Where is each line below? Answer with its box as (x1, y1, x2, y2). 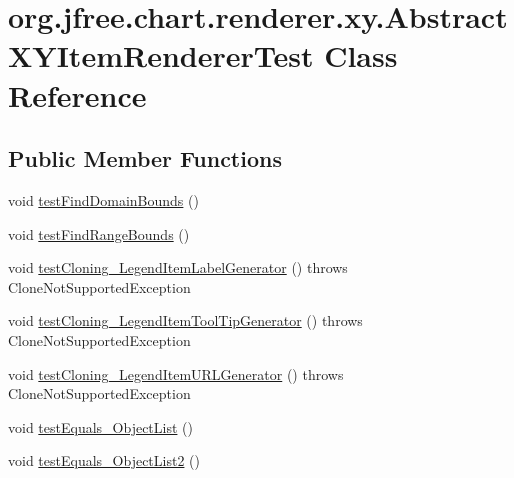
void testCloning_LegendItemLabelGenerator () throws (8, 257, 348, 278)
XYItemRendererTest (8, 35, 314, 76)
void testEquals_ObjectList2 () (8, 450, 200, 471)
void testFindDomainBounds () (8, 189, 199, 210)
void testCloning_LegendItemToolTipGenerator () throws (8, 310, 363, 331)
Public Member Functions (8, 143, 282, 174)
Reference (8, 74, 147, 115)
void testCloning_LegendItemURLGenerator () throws (8, 363, 344, 384)
